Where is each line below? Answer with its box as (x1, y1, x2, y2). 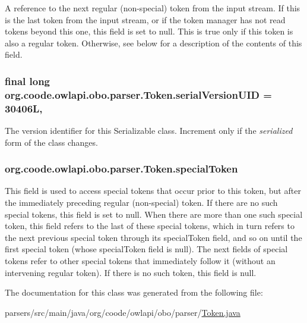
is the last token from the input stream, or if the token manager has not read (5, 13, 286, 26)
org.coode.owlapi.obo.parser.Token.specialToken (5, 161, 238, 176)
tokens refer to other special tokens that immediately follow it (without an (5, 255, 276, 266)
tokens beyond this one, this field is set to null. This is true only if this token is (5, 25, 293, 37)
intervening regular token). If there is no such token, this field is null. (5, 266, 257, 278)
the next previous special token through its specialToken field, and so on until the (5, 231, 302, 243)
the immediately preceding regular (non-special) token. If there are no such (5, 196, 278, 209)
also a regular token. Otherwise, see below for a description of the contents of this (5, 36, 302, 49)
